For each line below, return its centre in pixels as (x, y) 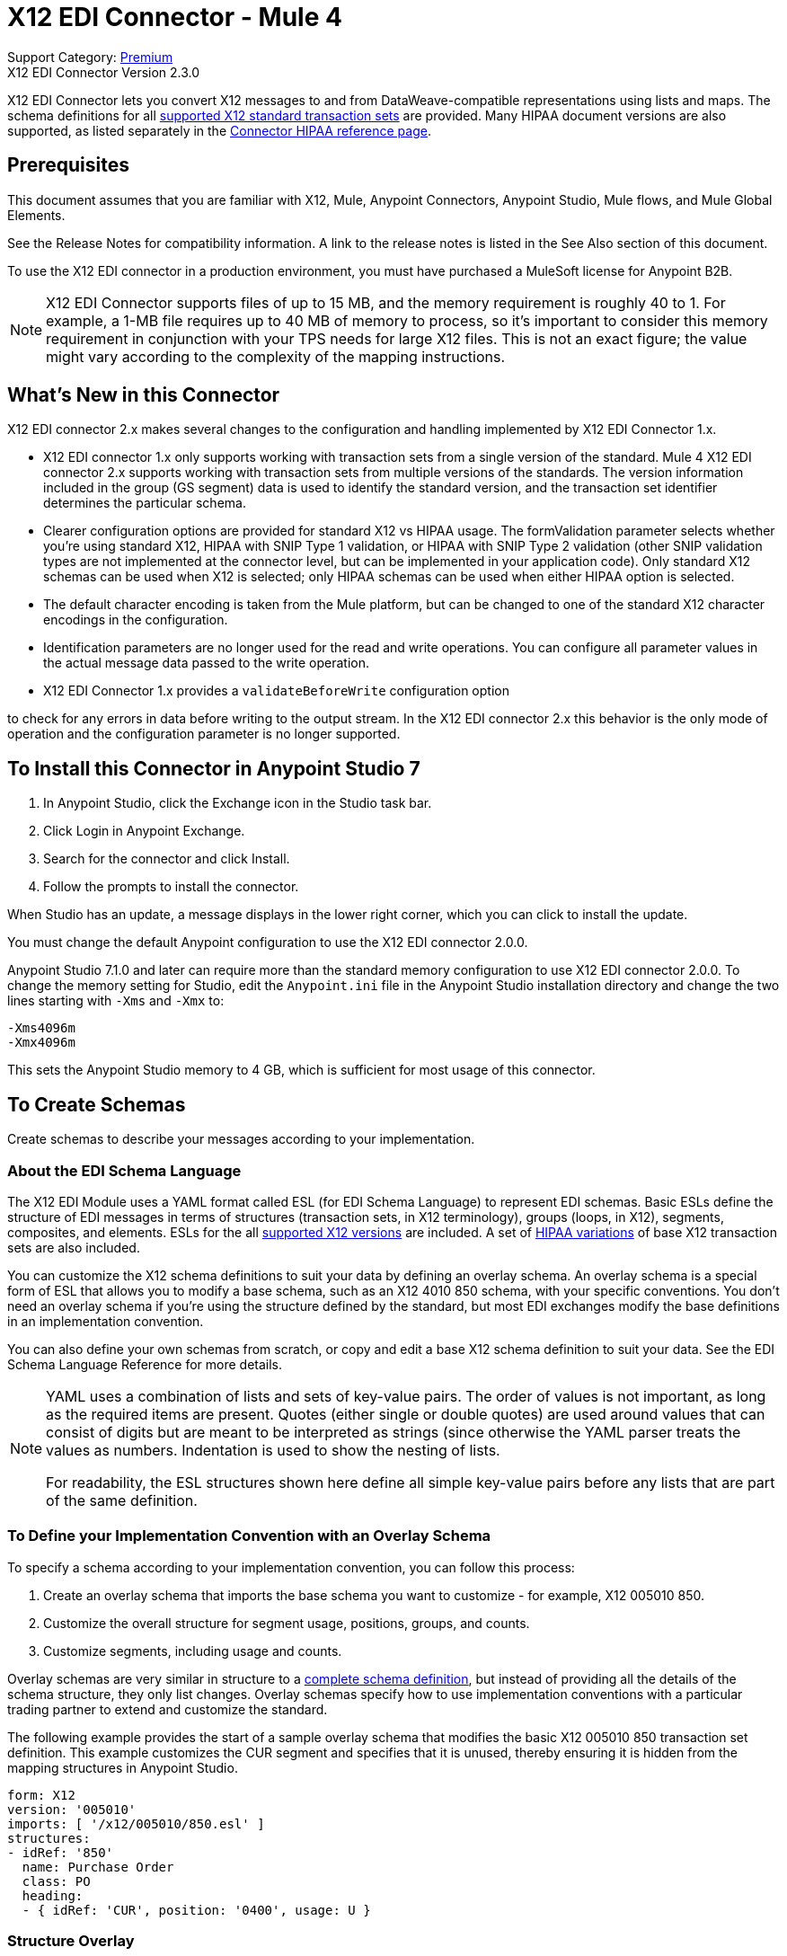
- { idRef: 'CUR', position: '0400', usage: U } (196, 1910)
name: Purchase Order (98, 1867)
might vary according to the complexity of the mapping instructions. (276, 356)
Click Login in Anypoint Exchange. (144, 831)
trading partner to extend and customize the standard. (168, 1709)
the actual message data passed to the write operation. (206, 663)
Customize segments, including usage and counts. (193, 1651)
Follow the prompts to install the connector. (171, 887)
